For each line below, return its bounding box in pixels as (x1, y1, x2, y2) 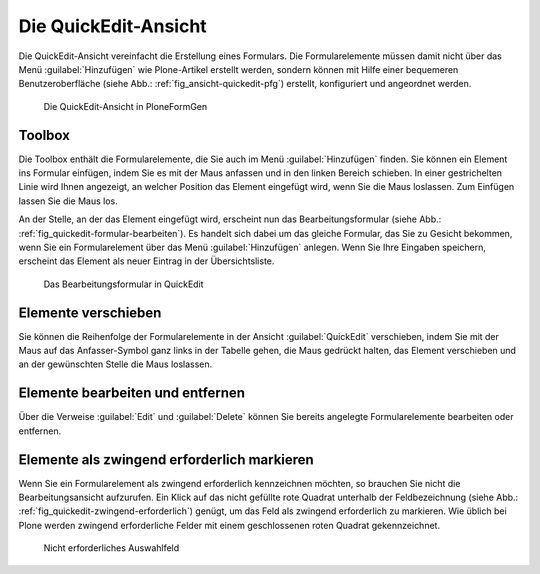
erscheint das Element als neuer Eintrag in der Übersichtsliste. (18, 255, 275, 267)
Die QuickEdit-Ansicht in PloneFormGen (43, 100, 208, 112)
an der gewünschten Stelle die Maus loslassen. (18, 358, 213, 370)
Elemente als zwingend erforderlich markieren (18, 451, 314, 468)
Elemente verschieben (18, 304, 162, 321)
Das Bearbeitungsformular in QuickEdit (43, 278, 204, 290)
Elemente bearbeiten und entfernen (18, 385, 245, 402)
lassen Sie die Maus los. (18, 195, 119, 207)
